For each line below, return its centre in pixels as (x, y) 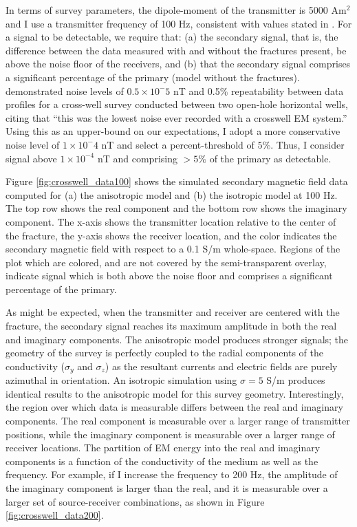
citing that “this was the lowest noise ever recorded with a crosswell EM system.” (176, 117)
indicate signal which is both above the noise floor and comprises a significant (169, 276)
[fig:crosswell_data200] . (55, 515)
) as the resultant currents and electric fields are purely (221, 366)
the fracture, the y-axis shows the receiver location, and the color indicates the (171, 235)
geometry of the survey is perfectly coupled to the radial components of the (164, 353)
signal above (31, 158)
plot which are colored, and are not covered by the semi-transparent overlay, (166, 262)
